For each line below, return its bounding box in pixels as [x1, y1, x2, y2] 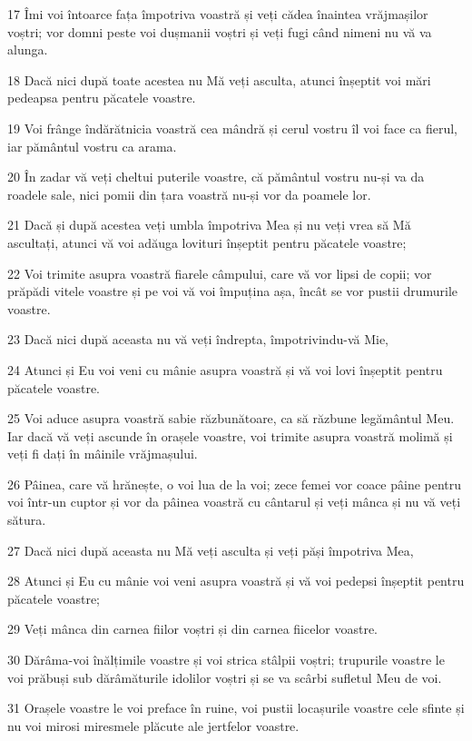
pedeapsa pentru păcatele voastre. [7, 88, 196, 107]
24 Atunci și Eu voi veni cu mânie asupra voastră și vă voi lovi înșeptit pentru [7, 360, 443, 379]
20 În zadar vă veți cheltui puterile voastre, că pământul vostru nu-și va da [7, 167, 425, 186]
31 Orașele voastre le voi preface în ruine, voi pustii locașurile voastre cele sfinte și [7, 698, 465, 717]
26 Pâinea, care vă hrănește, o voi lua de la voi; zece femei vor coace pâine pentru [7, 474, 462, 493]
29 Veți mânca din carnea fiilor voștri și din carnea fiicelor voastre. [7, 619, 379, 638]
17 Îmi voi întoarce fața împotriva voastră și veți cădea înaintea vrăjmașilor [7, 5, 428, 23]
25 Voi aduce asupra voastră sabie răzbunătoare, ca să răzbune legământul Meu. [7, 409, 455, 428]
